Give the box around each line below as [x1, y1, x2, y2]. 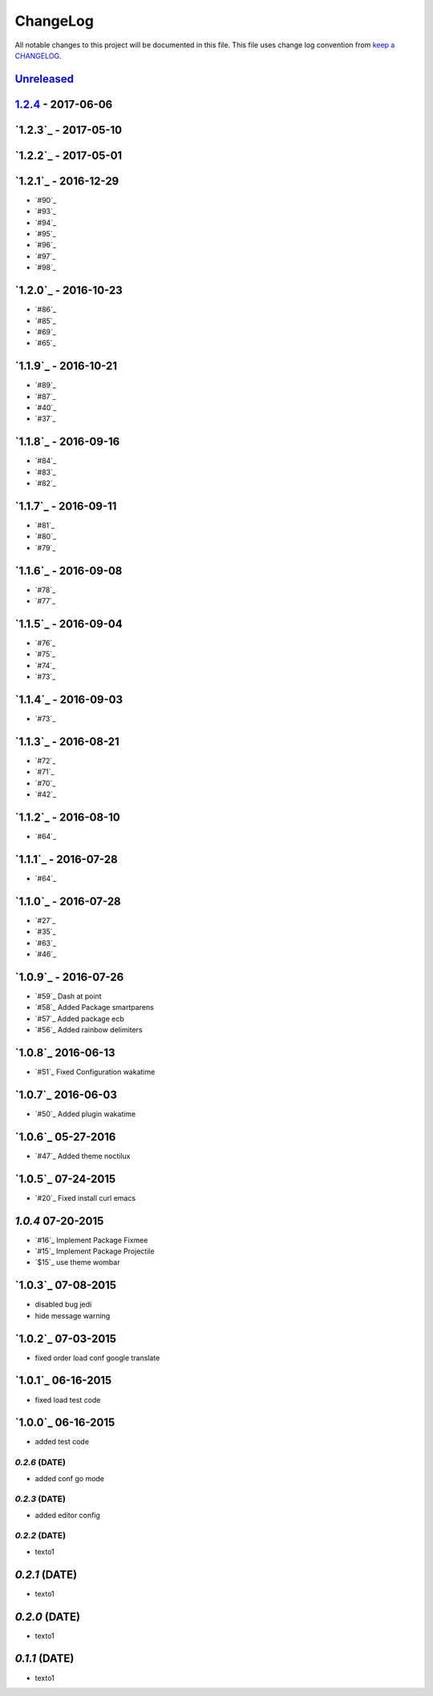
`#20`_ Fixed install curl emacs [34, 1193, 136, 1202]
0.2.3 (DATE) [14, 1493, 66, 1504]
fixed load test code [34, 1395, 101, 1404]
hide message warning [34, 1310, 111, 1320]
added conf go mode [34, 1473, 104, 1483]
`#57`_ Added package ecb [34, 1014, 124, 1024]
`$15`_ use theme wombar [34, 1258, 120, 1267]
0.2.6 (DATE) [14, 1457, 66, 1468]
